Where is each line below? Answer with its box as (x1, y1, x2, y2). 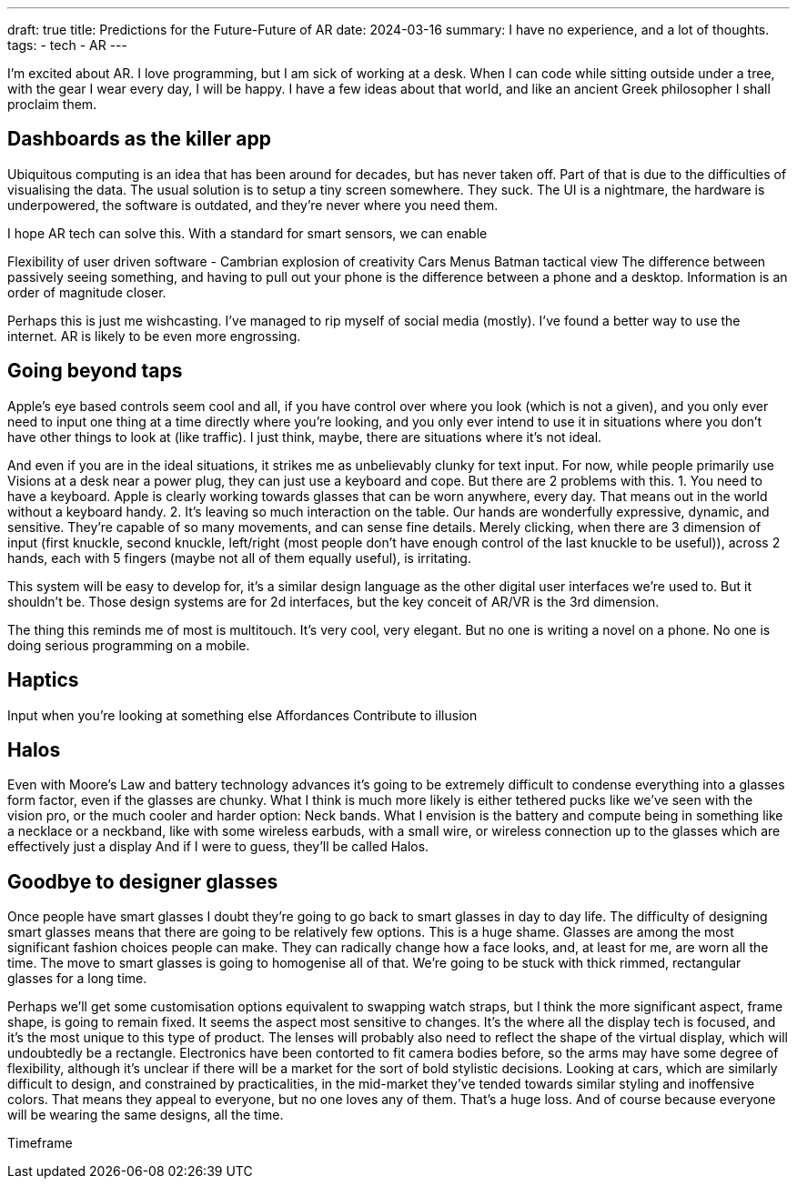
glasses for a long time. (7, 970, 147, 987)
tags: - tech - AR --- (7, 37, 127, 53)
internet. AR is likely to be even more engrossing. (7, 327, 301, 344)
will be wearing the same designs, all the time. (7, 1107, 284, 1123)
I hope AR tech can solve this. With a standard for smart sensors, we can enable (7, 225, 488, 241)
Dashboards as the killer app (7, 127, 271, 151)
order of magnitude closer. (7, 284, 166, 300)
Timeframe (7, 1135, 73, 1151)
